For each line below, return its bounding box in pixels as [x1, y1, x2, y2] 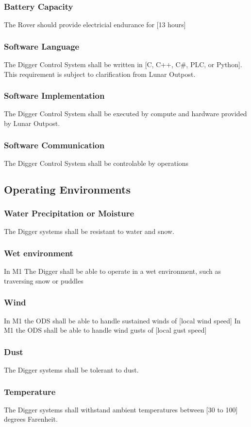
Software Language [4, 40, 80, 52]
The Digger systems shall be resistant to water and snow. [4, 226, 174, 236]
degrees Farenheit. [4, 414, 58, 424]
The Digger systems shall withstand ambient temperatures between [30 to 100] [4, 404, 238, 414]
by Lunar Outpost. [4, 118, 60, 128]
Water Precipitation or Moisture [4, 207, 134, 219]
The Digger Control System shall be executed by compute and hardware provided [4, 108, 247, 119]
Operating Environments [4, 181, 131, 196]
